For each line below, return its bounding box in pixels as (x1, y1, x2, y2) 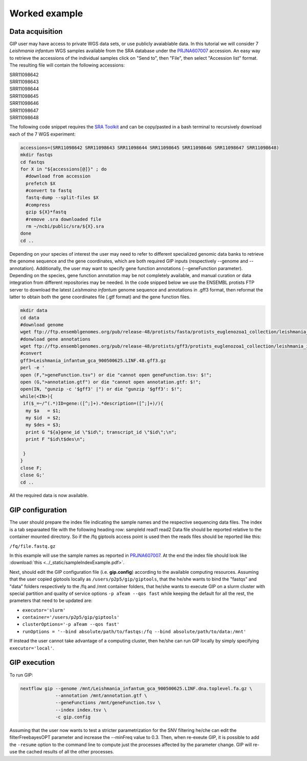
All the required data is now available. (9, 493, 89, 499)
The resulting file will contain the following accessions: (9, 62, 125, 69)
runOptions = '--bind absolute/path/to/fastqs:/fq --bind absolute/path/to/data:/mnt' (22, 629, 247, 634)
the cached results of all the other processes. (18, 749, 115, 755)
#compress (26, 202, 51, 208)
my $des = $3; (26, 422, 61, 428)
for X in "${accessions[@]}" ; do (20, 166, 107, 172)
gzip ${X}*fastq (26, 209, 67, 215)
